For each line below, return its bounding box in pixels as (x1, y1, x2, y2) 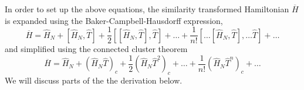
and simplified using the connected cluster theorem (5, 43, 188, 55)
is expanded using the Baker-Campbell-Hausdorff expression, (5, 14, 223, 26)
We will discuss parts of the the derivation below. (5, 74, 183, 86)
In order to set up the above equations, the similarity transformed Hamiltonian (5, 3, 289, 15)
